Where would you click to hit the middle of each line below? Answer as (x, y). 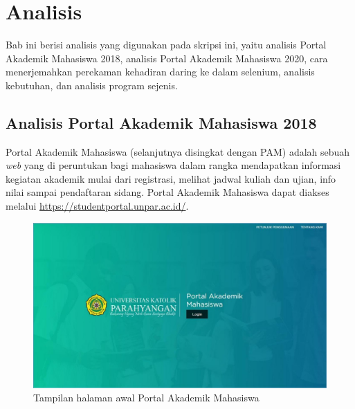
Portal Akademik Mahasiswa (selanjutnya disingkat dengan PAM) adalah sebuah (178, 151)
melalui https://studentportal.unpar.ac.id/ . (97, 206)
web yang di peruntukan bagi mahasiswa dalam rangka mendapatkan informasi (173, 165)
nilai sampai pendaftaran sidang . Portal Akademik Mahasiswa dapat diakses (167, 192)
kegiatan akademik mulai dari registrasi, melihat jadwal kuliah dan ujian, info (171, 178)
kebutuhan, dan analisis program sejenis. (92, 85)
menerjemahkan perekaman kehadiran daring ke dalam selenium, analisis (160, 72)
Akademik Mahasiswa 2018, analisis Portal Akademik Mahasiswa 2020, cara (167, 58)
